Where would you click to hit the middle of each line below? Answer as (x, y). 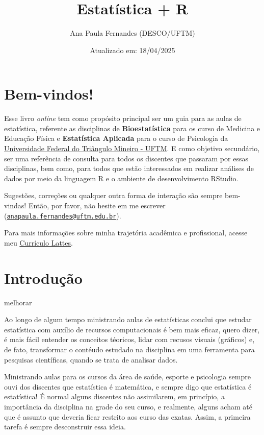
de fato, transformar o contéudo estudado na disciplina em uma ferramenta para (129, 349)
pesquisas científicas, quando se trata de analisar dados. (91, 359)
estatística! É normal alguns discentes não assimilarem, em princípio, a (114, 396)
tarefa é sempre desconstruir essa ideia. (65, 427)
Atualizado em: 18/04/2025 (133, 50)
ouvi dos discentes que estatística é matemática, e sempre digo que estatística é (128, 386)
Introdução (43, 277)
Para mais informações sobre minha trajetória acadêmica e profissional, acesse (126, 233)
